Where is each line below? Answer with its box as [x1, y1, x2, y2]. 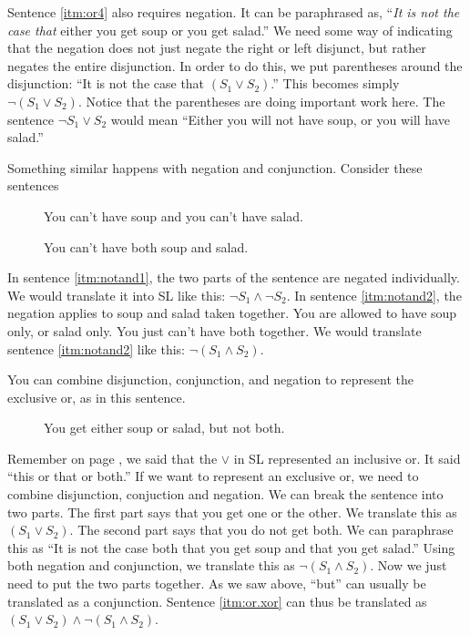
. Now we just [370, 556, 447, 575]
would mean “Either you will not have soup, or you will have [110, 109, 450, 128]
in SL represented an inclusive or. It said [233, 448, 461, 467]
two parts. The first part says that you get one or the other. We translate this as [7, 502, 457, 521]
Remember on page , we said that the [7, 448, 218, 467]
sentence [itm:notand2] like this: [7, 339, 186, 358]
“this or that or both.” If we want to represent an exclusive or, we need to [7, 466, 419, 486]
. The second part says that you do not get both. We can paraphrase [69, 520, 454, 539]
